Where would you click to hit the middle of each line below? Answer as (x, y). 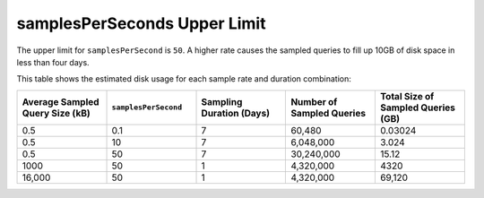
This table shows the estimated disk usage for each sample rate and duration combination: (184, 79)
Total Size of (407, 96)
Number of (314, 101)
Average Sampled (60, 101)
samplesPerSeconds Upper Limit (141, 23)
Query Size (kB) (56, 113)
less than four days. (53, 62)
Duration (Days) (236, 113)
